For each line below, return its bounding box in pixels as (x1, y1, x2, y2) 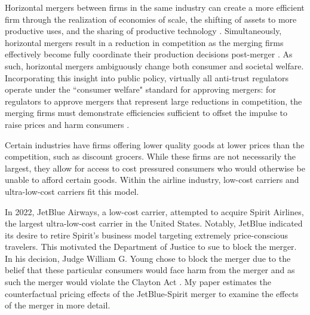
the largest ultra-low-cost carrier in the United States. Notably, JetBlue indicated (5, 217, 303, 230)
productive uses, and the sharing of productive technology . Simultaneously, (5, 25, 282, 37)
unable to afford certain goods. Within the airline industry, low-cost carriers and (5, 173, 299, 186)
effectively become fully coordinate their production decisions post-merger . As (5, 48, 293, 60)
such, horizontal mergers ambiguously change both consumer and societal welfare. (5, 59, 304, 72)
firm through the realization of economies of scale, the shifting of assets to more (5, 13, 297, 25)
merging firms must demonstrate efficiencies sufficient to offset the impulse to (5, 106, 288, 119)
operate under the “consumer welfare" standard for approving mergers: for (5, 83, 276, 96)
